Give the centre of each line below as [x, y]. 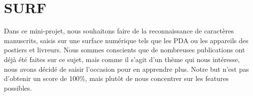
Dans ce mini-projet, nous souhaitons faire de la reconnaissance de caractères [119, 31]
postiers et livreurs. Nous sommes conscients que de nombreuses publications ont [125, 50]
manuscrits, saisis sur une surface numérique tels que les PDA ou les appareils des [126, 40]
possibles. [18, 88]
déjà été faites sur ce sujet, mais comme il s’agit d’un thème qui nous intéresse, [122, 59]
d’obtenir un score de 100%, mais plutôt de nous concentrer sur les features [117, 78]
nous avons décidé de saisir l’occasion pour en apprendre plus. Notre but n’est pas [126, 69]
